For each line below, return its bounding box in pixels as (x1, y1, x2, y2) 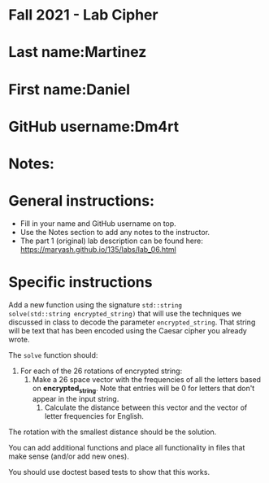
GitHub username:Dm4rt (8, 117, 180, 136)
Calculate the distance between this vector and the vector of (44, 402, 248, 412)
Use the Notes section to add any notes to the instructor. (20, 227, 210, 237)
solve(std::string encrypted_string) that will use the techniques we (8, 308, 242, 318)
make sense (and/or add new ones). (8, 451, 130, 461)
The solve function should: (8, 350, 98, 359)
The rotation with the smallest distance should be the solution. (8, 427, 217, 437)
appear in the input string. (32, 394, 119, 403)
